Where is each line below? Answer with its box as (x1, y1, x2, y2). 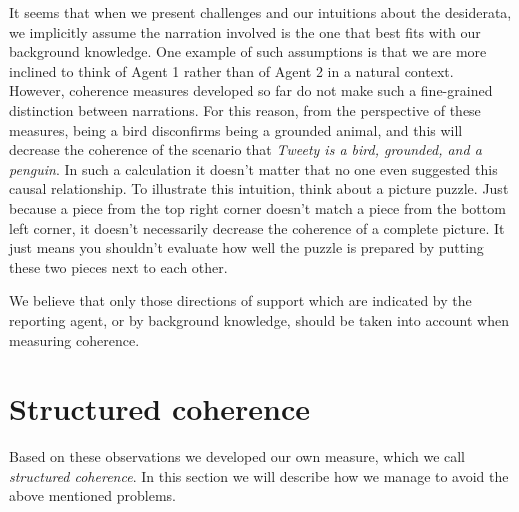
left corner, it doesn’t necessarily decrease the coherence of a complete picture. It (9, 217, 505, 238)
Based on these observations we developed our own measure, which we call (9, 446, 466, 467)
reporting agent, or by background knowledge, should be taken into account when (9, 309, 509, 330)
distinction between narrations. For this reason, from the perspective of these (9, 99, 481, 120)
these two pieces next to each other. (9, 256, 228, 277)
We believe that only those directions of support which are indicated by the (9, 290, 472, 311)
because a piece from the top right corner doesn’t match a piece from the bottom (9, 197, 506, 218)
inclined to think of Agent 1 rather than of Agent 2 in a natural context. (9, 60, 454, 81)
